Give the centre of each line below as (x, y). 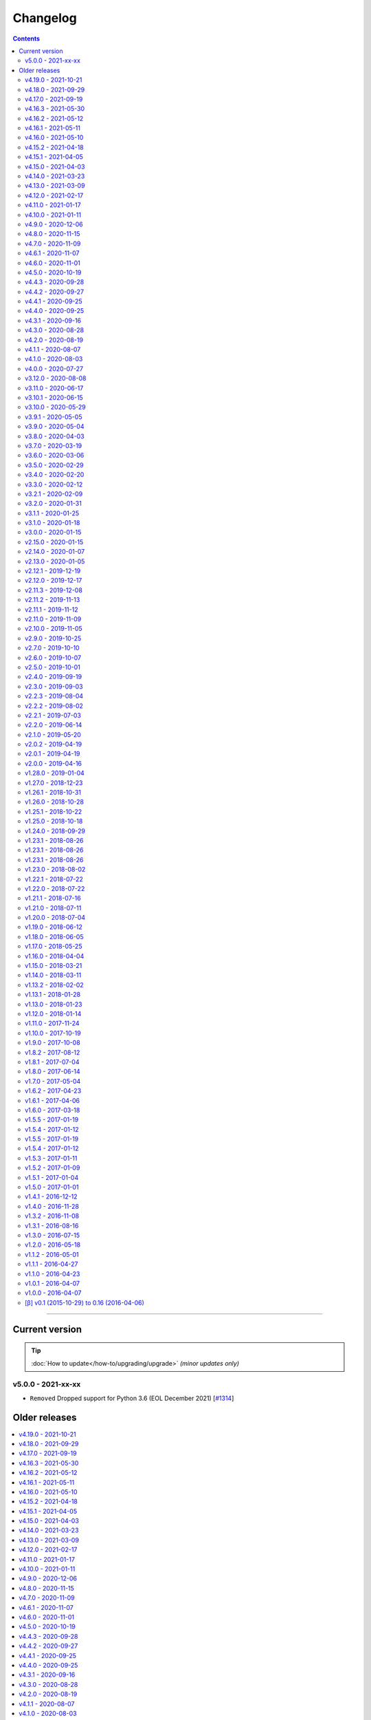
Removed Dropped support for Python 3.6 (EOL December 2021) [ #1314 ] (132, 1398)
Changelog (45, 18)
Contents (26, 39)
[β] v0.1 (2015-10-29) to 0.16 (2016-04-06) (85, 1302)
